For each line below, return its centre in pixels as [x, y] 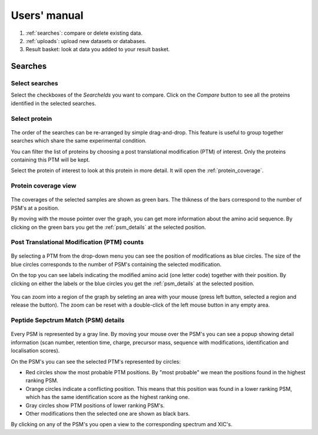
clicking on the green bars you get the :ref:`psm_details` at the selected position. [108, 227]
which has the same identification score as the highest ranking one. [107, 397]
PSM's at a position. [35, 208]
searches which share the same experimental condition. [79, 141]
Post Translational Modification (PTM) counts [77, 242]
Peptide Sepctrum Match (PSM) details [68, 320]
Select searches [34, 84]
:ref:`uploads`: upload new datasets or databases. [86, 41]
